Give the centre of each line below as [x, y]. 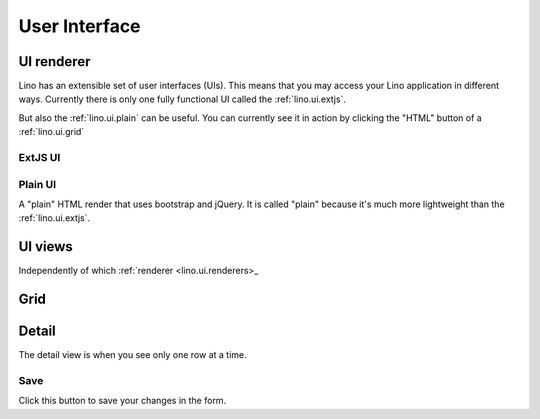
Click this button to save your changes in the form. [122, 401]
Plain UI [37, 184]
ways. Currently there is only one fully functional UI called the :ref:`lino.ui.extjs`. [182, 99]
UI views [46, 246]
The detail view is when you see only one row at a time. [132, 355]
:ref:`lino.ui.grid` [51, 132]
